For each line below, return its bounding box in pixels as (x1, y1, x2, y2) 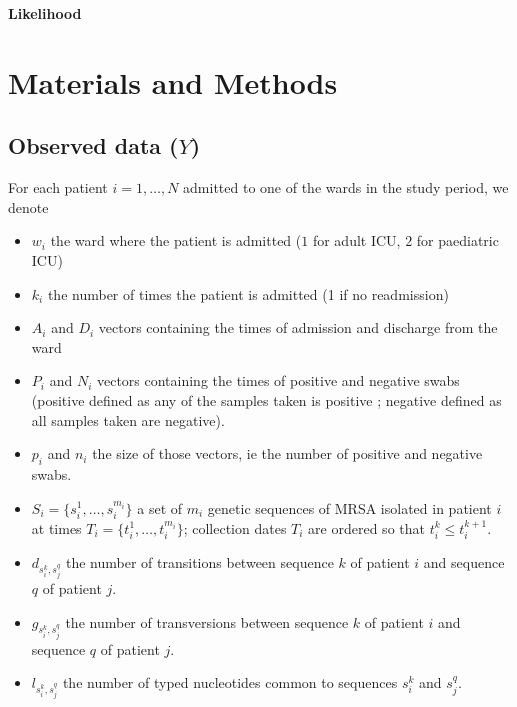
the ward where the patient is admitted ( (50, 230, 302, 251)
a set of (137, 497, 183, 518)
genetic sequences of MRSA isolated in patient (207, 497, 492, 518)
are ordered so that (308, 517, 425, 538)
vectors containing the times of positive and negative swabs (96, 370, 460, 391)
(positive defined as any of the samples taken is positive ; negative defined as (31, 389, 502, 410)
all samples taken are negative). (31, 409, 225, 430)
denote (8, 196, 49, 217)
